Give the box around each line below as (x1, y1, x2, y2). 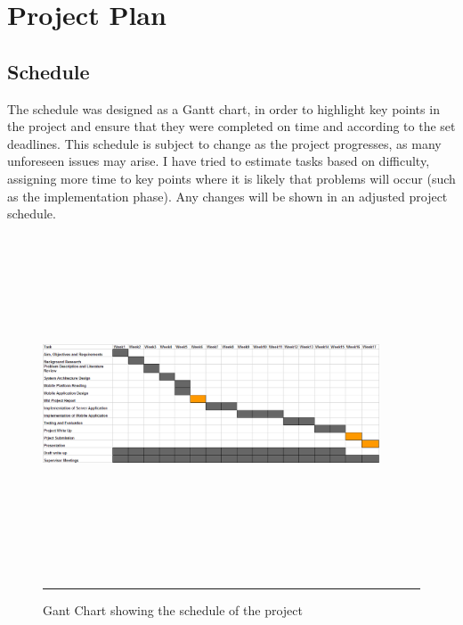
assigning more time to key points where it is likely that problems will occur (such (7, 169, 456, 187)
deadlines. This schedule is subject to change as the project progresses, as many (7, 134, 442, 152)
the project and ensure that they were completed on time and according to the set (7, 117, 456, 136)
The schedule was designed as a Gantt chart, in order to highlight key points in (7, 99, 440, 118)
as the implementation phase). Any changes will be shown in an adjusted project (7, 186, 448, 205)
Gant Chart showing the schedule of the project (43, 601, 303, 620)
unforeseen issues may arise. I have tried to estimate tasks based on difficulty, (7, 152, 430, 170)
